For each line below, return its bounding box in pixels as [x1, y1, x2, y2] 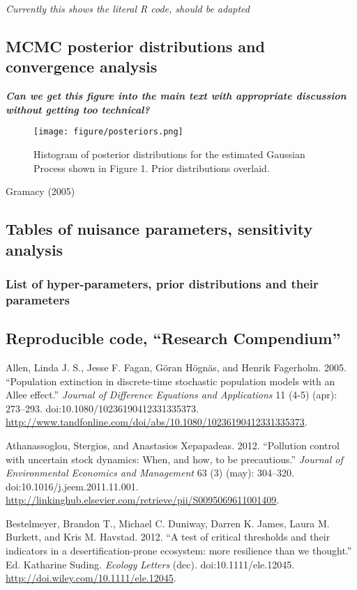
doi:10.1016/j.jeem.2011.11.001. [6, 479, 139, 493]
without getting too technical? [6, 102, 150, 116]
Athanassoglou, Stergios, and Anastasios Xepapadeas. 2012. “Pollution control [6, 437, 340, 452]
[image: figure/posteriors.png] [33, 127, 183, 137]
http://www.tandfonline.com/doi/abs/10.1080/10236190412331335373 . [6, 414, 307, 429]
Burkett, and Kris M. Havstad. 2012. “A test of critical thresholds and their [6, 529, 331, 544]
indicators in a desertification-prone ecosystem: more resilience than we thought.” [6, 543, 352, 558]
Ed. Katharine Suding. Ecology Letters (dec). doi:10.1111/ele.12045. [6, 557, 295, 571]
